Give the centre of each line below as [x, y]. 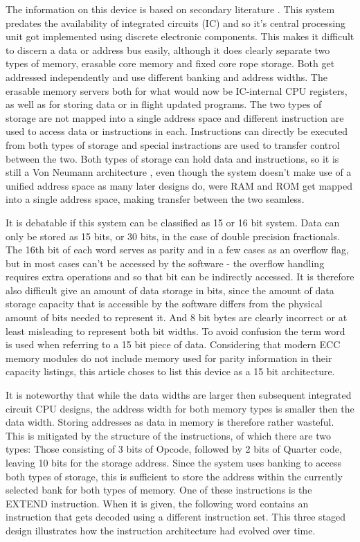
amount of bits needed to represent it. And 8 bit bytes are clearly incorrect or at [177, 317]
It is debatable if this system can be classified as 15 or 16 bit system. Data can [173, 222]
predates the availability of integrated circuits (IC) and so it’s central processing [176, 22]
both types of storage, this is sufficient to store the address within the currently [174, 476]
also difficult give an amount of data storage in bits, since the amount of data [170, 290]
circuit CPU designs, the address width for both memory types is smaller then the [180, 408]
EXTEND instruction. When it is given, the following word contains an [157, 503]
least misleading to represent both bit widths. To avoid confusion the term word [175, 331]
